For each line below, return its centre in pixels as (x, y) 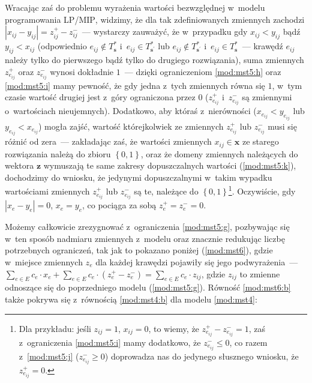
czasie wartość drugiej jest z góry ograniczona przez (100, 97)
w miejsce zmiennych (44, 262)
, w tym (287, 85)
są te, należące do (166, 191)
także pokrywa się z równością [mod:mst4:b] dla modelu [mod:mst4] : (131, 299)
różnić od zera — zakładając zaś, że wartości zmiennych (108, 141)
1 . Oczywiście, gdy (262, 190)
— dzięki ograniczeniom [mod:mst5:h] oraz (203, 71)
